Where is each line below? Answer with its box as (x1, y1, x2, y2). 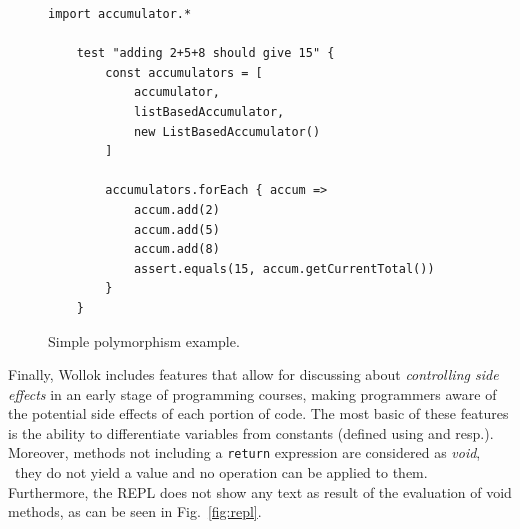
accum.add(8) (133, 242, 220, 257)
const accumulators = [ (105, 65, 263, 80)
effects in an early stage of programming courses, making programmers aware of (8, 383, 497, 404)
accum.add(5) (133, 222, 220, 237)
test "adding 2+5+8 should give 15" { (76, 46, 335, 61)
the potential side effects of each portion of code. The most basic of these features (8, 403, 509, 424)
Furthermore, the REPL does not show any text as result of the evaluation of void (8, 481, 512, 502)
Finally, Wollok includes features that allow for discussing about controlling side (8, 364, 499, 385)
